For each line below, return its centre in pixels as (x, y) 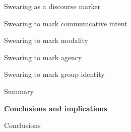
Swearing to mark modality (46, 40)
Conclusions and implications (56, 108)
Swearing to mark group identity (54, 74)
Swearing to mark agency (43, 57)
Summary (19, 91)
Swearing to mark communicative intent (66, 23)
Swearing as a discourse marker (52, 6)
